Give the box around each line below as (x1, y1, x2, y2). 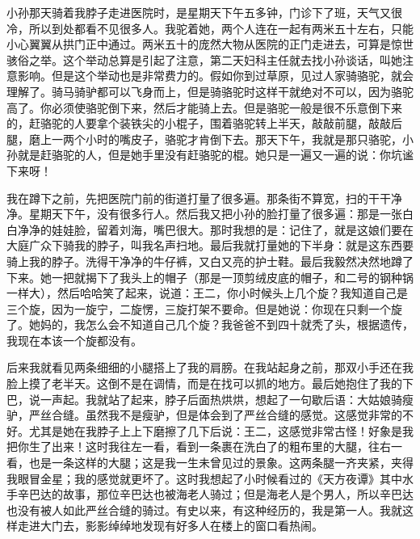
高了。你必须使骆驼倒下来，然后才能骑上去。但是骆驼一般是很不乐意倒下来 (6, 99, 402, 116)
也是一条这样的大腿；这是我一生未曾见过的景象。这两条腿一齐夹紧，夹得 (28, 454, 414, 471)
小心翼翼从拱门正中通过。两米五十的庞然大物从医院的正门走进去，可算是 (6, 36, 391, 53)
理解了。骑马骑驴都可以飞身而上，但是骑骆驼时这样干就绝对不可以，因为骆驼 (6, 82, 414, 99)
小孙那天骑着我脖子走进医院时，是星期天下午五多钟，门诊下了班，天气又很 (6, 4, 402, 20)
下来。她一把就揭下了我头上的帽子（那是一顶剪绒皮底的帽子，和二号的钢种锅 (6, 268, 414, 285)
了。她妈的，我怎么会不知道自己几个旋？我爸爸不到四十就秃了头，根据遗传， (6, 316, 414, 333)
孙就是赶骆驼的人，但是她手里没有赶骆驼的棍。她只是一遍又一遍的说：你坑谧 (6, 146, 414, 163)
